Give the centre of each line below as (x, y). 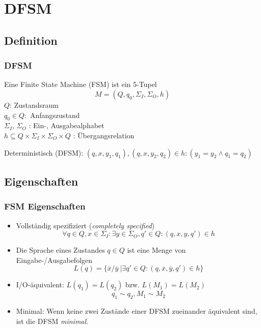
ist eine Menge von (156, 250)
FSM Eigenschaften (45, 206)
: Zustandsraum (34, 105)
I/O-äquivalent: (40, 285)
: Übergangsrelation (104, 135)
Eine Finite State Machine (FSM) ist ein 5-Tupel (81, 84)
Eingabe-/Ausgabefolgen (54, 260)
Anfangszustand (55, 115)
